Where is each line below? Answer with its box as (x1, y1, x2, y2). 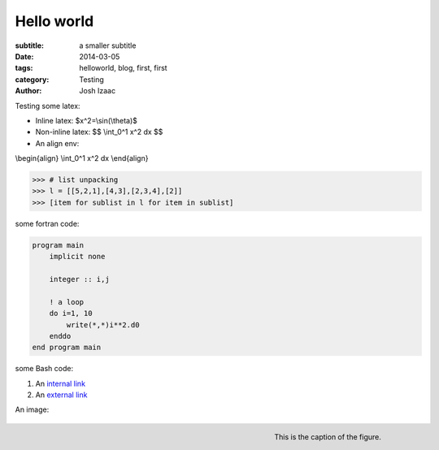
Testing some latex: (15, 101, 80, 110)
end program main (32, 343, 102, 353)
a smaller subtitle (79, 41, 137, 50)
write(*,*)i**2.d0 (66, 320, 140, 329)
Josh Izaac (79, 86, 116, 96)
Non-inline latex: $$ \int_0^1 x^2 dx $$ (35, 127, 163, 137)
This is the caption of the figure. (274, 431, 381, 442)
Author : (15, 86, 42, 96)
